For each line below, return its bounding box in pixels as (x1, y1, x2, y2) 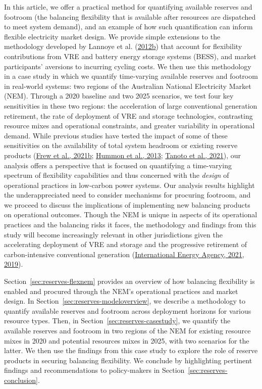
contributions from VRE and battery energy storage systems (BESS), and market (4, 51, 256, 61)
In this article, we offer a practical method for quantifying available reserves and (4, 2, 252, 12)
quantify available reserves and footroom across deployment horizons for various (4, 305, 251, 316)
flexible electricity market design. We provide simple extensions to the (4, 31, 221, 41)
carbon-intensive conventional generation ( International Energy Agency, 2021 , (4, 249, 244, 259)
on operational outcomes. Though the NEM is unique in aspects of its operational (4, 209, 257, 220)
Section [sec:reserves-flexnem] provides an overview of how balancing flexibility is (4, 276, 255, 286)
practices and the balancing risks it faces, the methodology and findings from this (4, 219, 256, 230)
